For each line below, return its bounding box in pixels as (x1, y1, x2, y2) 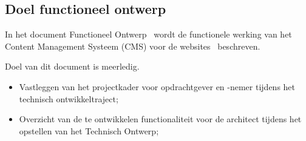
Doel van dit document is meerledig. (5, 60, 140, 73)
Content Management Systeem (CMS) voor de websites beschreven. (5, 39, 260, 52)
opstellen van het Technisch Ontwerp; (19, 124, 159, 137)
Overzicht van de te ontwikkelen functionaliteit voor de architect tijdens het (19, 113, 302, 125)
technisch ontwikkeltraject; (19, 92, 118, 105)
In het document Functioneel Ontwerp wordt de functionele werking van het (5, 28, 292, 41)
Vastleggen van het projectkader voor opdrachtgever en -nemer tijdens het (19, 80, 296, 93)
